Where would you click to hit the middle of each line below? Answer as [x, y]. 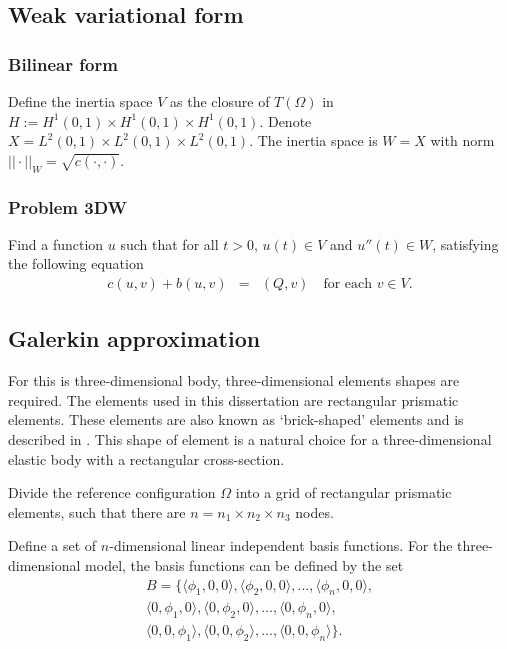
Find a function [56, 243]
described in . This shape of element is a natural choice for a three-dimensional [250, 439]
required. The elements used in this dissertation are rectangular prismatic [233, 399]
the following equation [76, 263]
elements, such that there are [97, 511]
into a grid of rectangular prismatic [343, 492]
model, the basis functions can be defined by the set [244, 564]
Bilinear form [63, 63]
